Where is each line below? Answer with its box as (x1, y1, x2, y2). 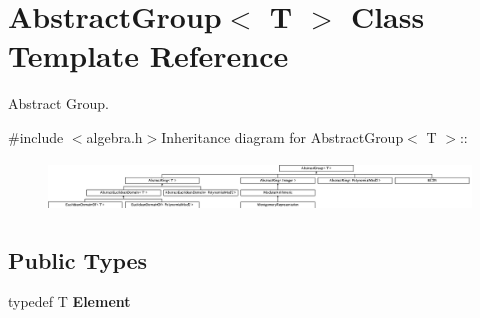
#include (8, 126, 64, 147)
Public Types (8, 244, 148, 275)
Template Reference (8, 35, 289, 76)
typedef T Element (8, 291, 131, 312)
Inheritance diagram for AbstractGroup (161, 126, 404, 147)
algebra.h (86, 126, 143, 147)
